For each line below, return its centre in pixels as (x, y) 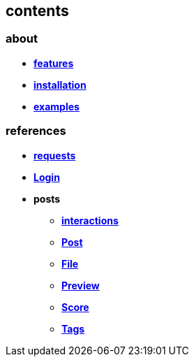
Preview (81, 285)
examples (57, 106)
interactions (90, 220)
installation (60, 85)
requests (55, 155)
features (54, 63)
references (36, 131)
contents (37, 11)
